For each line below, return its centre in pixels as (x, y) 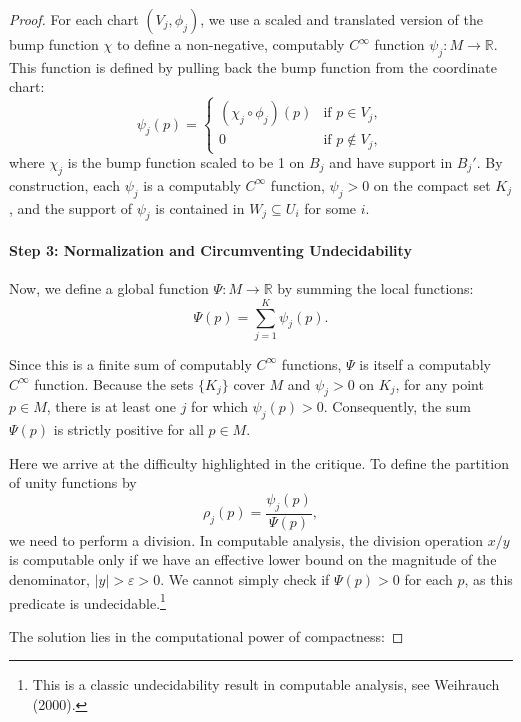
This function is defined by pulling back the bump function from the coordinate (253, 66)
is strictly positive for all (128, 429)
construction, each (64, 184)
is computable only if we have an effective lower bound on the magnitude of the (253, 559)
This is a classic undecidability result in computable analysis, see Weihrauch (266, 684)
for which (219, 406)
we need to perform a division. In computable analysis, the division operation (246, 539)
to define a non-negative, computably (230, 44)
